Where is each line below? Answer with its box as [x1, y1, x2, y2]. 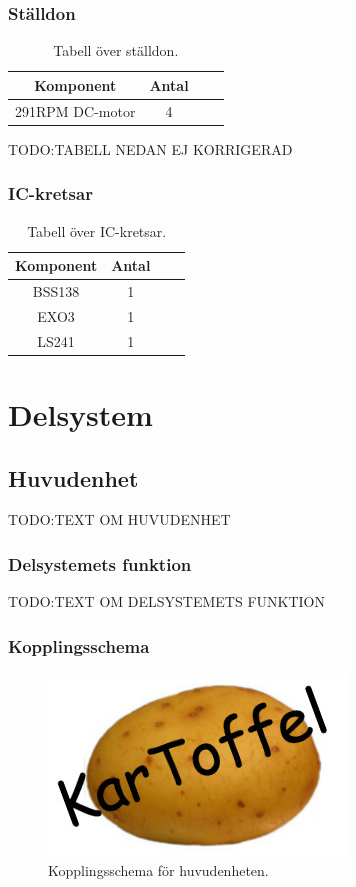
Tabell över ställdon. [53, 40, 179, 61]
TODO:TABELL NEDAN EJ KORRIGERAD [8, 138, 293, 159]
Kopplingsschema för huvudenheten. [48, 859, 269, 880]
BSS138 [32, 281, 80, 301]
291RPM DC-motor [15, 100, 136, 121]
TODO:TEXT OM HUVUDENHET [8, 509, 231, 530]
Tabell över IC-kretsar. [27, 220, 167, 241]
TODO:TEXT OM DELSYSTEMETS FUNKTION [8, 591, 325, 612]
